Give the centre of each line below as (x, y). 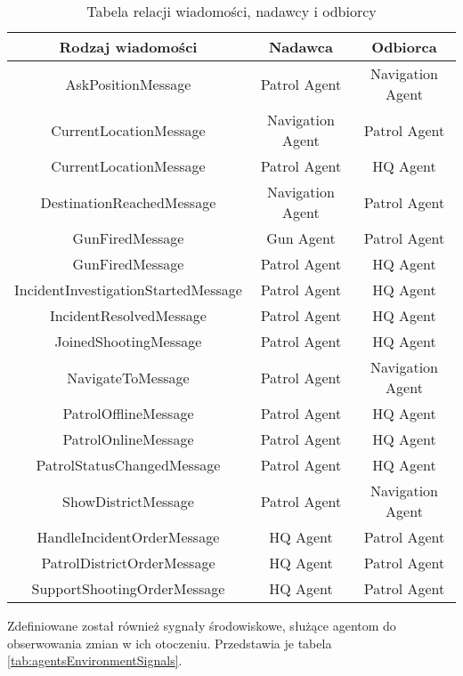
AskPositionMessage (128, 84)
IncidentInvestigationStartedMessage (128, 290)
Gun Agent (301, 238)
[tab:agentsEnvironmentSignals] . (95, 660)
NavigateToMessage (128, 377)
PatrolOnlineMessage (128, 439)
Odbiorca (404, 47)
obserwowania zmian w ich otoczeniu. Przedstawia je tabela (170, 643)
